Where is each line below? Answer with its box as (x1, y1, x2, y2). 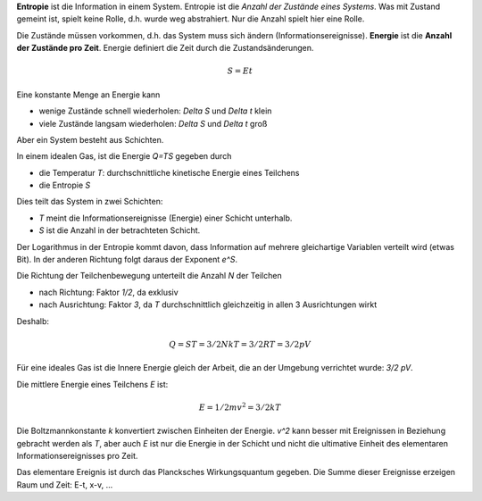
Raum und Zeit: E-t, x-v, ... (16, 479, 113, 490)
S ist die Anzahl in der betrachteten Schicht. (38, 225, 201, 236)
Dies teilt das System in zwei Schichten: (16, 196, 163, 207)
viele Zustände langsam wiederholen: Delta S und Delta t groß (38, 118, 268, 129)
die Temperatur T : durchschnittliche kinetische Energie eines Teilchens (38, 167, 300, 178)
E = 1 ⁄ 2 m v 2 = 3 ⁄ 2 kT (198, 401, 281, 413)
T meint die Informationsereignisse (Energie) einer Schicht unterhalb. (38, 213, 293, 223)
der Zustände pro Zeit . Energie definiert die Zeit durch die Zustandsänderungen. (16, 43, 314, 54)
